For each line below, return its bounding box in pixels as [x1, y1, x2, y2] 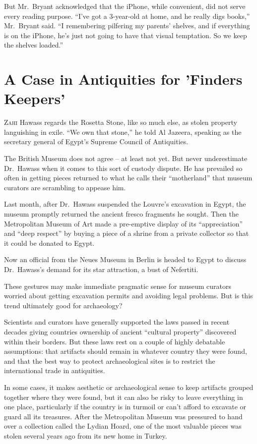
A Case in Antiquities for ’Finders [4, 69, 243, 89]
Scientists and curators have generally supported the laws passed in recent [4, 317, 230, 327]
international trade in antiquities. [4, 365, 105, 376]
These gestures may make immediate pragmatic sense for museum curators [4, 280, 231, 291]
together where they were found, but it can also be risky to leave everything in [4, 391, 243, 402]
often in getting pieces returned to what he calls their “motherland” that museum [4, 172, 253, 183]
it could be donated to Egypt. [4, 237, 95, 248]
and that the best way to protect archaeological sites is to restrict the [4, 355, 215, 366]
